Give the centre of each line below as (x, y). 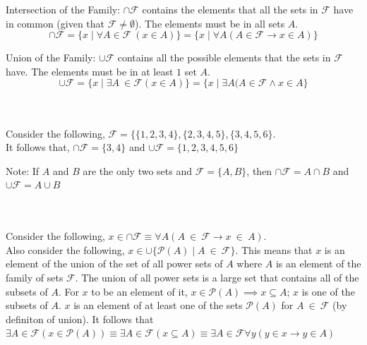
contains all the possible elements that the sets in (224, 57)
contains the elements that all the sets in (230, 9)
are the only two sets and (137, 170)
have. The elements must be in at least (90, 71)
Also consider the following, (65, 249)
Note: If (23, 170)
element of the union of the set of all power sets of (114, 264)
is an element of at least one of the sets (158, 305)
